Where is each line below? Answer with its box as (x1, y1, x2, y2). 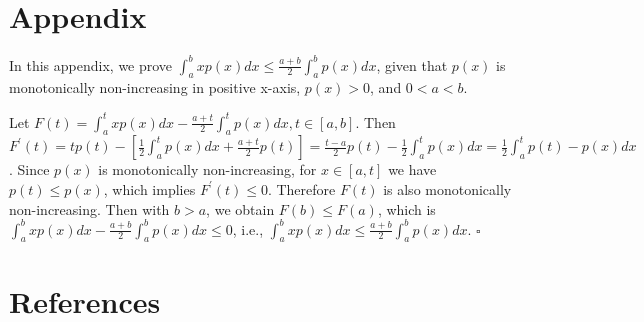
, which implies (103, 178, 196, 199)
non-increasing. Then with (9, 198, 170, 219)
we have (388, 159, 437, 180)
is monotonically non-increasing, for (98, 159, 317, 180)
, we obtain (206, 198, 275, 219)
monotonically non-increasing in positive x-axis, (9, 77, 301, 98)
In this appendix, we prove (9, 54, 173, 75)
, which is (377, 198, 436, 219)
